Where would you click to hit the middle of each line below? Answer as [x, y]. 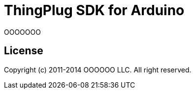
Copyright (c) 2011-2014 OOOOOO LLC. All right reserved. [98, 70]
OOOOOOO [22, 32]
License [24, 51]
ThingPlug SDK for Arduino [94, 10]
